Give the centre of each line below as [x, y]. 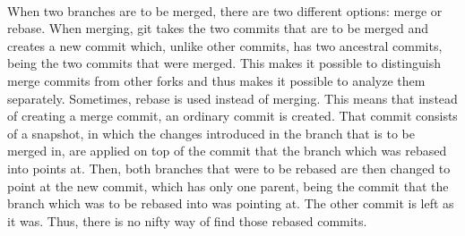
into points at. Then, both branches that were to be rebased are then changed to [229, 168]
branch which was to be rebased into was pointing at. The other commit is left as [231, 203]
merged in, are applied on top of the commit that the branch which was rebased [227, 151]
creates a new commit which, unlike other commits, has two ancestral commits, [225, 45]
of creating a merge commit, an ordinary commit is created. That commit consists [232, 116]
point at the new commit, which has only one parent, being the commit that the [228, 185]
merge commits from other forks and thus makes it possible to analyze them [216, 80]
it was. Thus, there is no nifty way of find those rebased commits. [187, 220]
